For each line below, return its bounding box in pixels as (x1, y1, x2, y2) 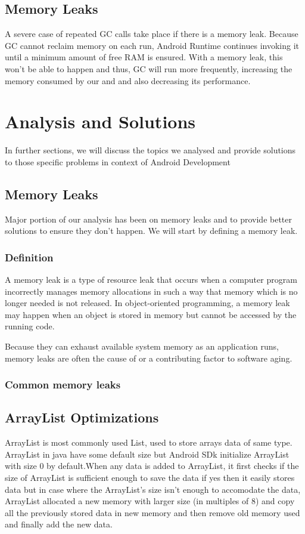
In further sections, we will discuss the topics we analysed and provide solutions (5, 144, 296, 156)
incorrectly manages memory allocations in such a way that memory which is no (5, 285, 298, 297)
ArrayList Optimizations (5, 408, 159, 427)
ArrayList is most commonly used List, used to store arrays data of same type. (5, 436, 292, 449)
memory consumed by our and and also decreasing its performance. (5, 74, 251, 87)
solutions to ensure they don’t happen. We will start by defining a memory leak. (5, 224, 298, 237)
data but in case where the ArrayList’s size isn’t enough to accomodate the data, (5, 483, 301, 495)
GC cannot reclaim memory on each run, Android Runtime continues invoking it (5, 39, 300, 51)
